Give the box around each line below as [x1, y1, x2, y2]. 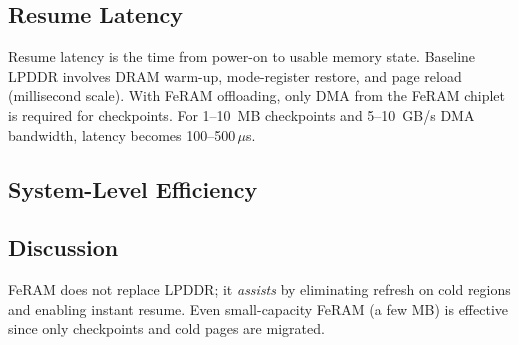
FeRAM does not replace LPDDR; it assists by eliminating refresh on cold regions [8, 279, 511, 300]
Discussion [8, 232, 119, 263]
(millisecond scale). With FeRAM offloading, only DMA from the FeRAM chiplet [8, 85, 506, 106]
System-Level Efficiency [8, 173, 258, 204]
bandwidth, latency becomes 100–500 [8, 124, 236, 145]
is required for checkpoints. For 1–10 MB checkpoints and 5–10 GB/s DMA [8, 104, 475, 125]
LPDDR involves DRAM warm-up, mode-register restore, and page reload [8, 65, 462, 86]
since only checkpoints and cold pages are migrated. [8, 318, 325, 339]
